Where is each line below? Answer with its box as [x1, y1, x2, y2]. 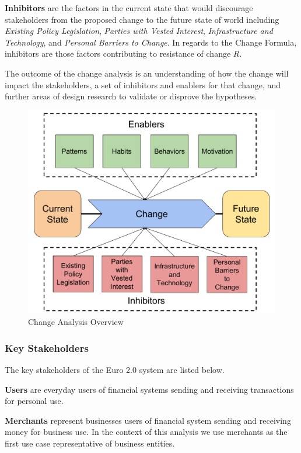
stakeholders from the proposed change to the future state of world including [5, 13, 279, 25]
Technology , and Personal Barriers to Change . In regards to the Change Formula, [5, 36, 297, 48]
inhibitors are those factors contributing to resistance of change [5, 47, 231, 60]
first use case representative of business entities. [5, 437, 175, 449]
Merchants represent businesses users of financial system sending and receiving [5, 414, 291, 426]
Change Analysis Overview [28, 316, 124, 328]
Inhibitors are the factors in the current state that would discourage [5, 2, 253, 13]
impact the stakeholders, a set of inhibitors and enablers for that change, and [5, 78, 281, 91]
